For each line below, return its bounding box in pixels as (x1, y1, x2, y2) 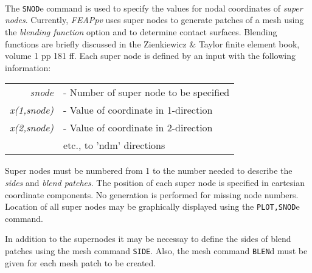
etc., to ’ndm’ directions (63, 138, 165, 153)
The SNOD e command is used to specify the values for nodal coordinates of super (5, 1, 303, 14)
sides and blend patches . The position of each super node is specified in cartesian (5, 176, 305, 188)
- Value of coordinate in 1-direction (63, 103, 213, 117)
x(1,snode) (10, 103, 54, 117)
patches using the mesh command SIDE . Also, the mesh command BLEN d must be (5, 244, 308, 257)
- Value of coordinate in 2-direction (63, 120, 213, 135)
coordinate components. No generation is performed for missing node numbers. (5, 188, 299, 201)
